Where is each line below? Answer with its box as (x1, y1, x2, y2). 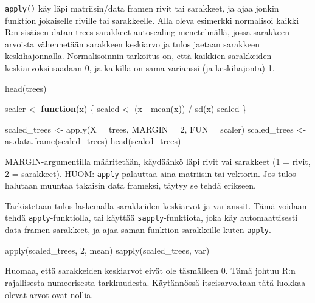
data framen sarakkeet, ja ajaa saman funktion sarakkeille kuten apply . (5, 223, 271, 236)
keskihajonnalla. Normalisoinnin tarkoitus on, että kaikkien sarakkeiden (5, 49, 272, 62)
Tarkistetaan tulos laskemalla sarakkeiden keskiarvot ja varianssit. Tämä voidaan (5, 199, 307, 212)
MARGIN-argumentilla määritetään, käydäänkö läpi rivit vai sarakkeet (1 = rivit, (5, 155, 311, 167)
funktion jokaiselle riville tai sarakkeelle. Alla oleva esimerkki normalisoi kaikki (5, 13, 299, 26)
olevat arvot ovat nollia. (5, 288, 94, 301)
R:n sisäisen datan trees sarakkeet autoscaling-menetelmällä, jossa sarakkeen (5, 26, 290, 38)
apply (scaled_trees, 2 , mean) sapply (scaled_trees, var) (5, 243, 210, 256)
